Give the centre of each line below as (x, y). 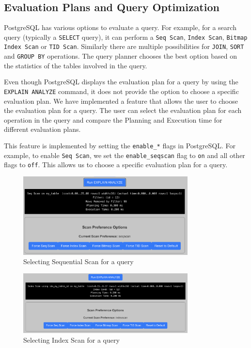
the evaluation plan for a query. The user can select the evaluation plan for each (123, 110)
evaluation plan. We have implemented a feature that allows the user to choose (121, 101)
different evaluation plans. (42, 129)
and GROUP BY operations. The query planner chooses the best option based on (120, 56)
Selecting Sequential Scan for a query (78, 261)
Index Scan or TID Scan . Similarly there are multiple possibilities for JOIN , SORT (124, 46)
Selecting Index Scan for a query (71, 340)
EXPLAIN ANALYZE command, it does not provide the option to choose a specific (121, 91)
